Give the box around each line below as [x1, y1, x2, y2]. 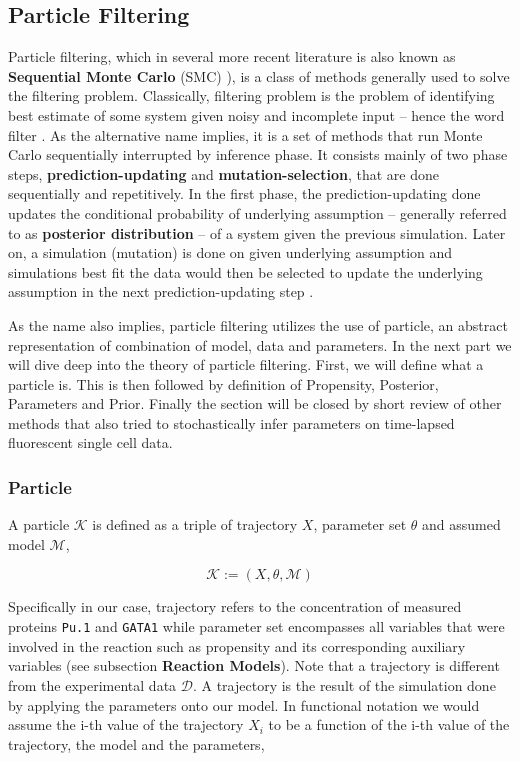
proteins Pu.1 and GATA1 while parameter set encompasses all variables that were [8, 616, 505, 637]
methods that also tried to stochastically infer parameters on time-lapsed [8, 412, 455, 433]
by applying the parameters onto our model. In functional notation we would [8, 694, 480, 715]
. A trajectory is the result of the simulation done [192, 674, 496, 695]
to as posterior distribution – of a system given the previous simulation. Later [8, 222, 506, 243]
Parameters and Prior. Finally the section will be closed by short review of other [8, 393, 502, 414]
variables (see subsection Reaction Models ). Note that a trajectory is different [8, 655, 500, 676]
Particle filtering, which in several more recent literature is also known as [8, 46, 456, 67]
